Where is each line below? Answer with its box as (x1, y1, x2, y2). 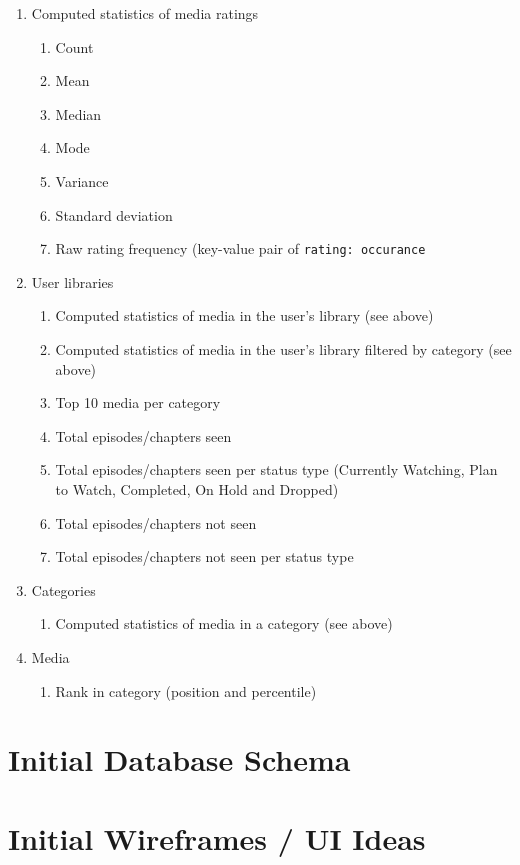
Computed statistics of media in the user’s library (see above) (55, 305, 434, 326)
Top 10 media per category (55, 392, 221, 413)
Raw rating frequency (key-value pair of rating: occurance (55, 238, 426, 259)
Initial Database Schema (8, 739, 351, 780)
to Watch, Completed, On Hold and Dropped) (55, 478, 339, 499)
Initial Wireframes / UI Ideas (8, 817, 426, 858)
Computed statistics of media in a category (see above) (55, 613, 393, 634)
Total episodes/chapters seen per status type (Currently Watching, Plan (55, 459, 498, 480)
